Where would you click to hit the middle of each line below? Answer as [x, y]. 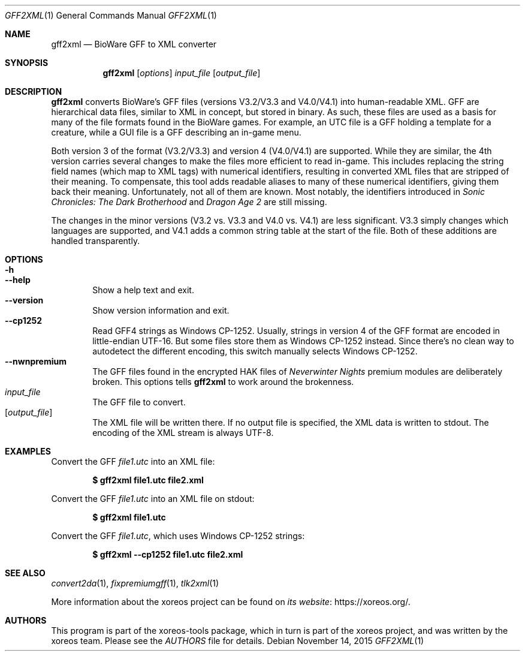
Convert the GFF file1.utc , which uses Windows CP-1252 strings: [178, 536]
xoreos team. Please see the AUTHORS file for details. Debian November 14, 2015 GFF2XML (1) [238, 641]
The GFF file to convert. [139, 402]
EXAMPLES [28, 451]
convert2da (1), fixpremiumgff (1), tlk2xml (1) [135, 583]
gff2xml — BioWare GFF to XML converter [134, 44]
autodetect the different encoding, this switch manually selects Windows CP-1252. [255, 351]
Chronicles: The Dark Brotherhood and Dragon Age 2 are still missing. [189, 202]
